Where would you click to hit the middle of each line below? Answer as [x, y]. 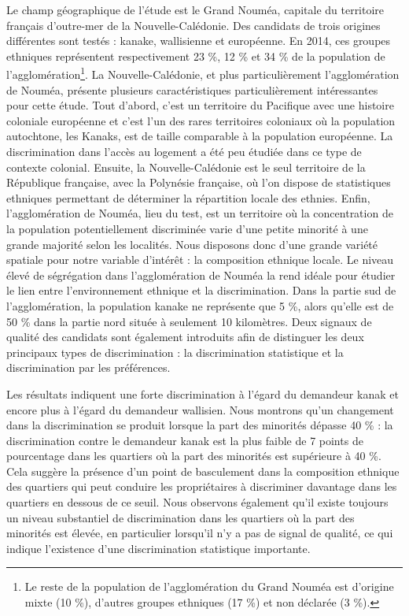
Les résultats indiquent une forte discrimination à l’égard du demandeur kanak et [203, 393]
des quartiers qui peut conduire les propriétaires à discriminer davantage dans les [202, 486]
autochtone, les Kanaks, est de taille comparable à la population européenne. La [200, 136]
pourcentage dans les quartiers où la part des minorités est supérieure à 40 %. [194, 456]
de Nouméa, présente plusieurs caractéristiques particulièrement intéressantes [192, 89]
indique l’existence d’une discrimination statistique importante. [158, 548]
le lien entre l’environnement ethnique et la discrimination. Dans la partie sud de [201, 290]
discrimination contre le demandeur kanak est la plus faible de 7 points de [185, 440]
